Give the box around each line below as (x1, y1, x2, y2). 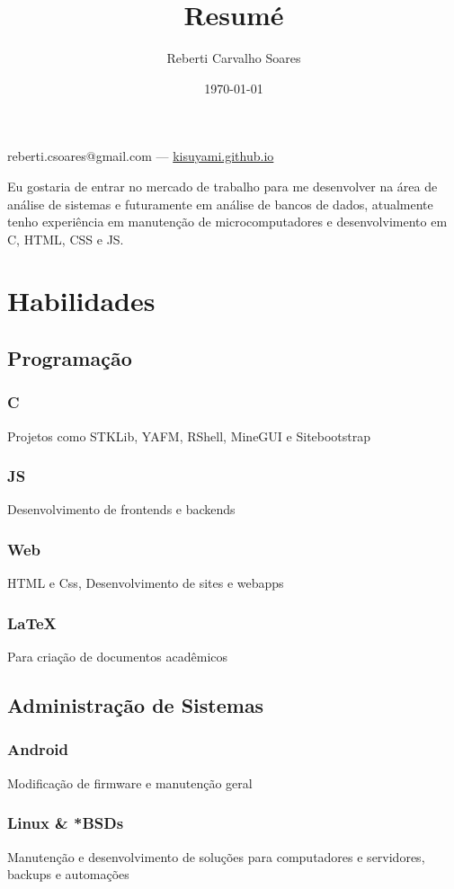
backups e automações (7, 865, 129, 884)
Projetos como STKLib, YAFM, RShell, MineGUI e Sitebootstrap (7, 426, 371, 445)
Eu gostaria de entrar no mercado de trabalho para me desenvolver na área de (7, 176, 438, 195)
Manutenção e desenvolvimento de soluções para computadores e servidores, (7, 847, 425, 866)
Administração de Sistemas (7, 691, 264, 719)
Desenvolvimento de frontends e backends (7, 500, 236, 519)
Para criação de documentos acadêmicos (7, 647, 227, 666)
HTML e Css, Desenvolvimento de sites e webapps (7, 573, 284, 592)
